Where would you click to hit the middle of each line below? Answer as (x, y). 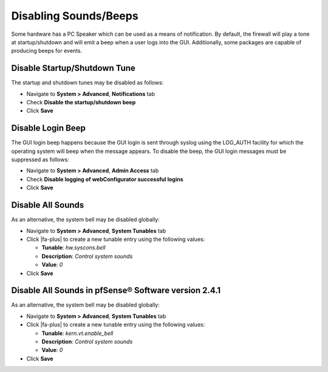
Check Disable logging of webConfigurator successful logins (105, 179)
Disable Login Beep (49, 128)
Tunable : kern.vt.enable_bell (77, 333)
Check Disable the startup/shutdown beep (81, 103)
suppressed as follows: (40, 160)
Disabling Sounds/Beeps (75, 16)
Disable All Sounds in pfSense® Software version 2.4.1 (116, 290)
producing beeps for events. (46, 51)
